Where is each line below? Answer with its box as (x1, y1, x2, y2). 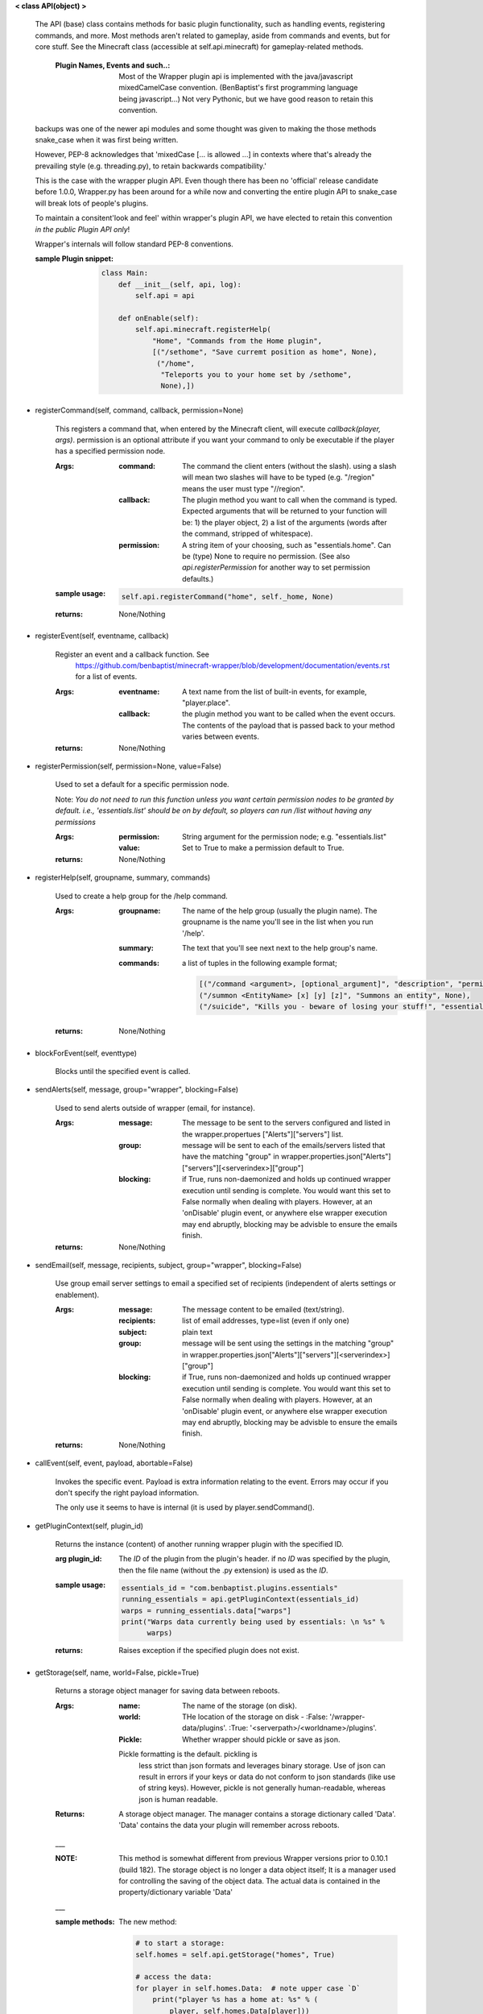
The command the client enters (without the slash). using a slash (182, 461, 397, 470)
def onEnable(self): (118, 313, 200, 322)
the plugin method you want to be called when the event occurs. (182, 709, 396, 719)
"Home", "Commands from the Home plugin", (151, 336, 322, 346)
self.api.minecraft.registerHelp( (135, 325, 271, 334)
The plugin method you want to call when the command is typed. (182, 495, 398, 505)
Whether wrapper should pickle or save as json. (182, 1734, 341, 1744)
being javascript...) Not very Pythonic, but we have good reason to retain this (118, 93, 374, 104)
